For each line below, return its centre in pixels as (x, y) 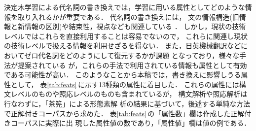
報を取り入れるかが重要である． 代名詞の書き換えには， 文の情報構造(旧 (122, 16)
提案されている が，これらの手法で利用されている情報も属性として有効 (132, 65)
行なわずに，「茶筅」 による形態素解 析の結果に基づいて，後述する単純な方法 (127, 103)
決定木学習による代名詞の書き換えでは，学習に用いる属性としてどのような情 (128, 7)
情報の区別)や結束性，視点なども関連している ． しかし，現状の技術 (135, 26)
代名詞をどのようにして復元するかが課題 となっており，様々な (139, 55)
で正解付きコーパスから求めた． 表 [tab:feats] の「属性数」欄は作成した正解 (124, 113)
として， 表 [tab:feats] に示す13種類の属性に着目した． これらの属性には (125, 84)
